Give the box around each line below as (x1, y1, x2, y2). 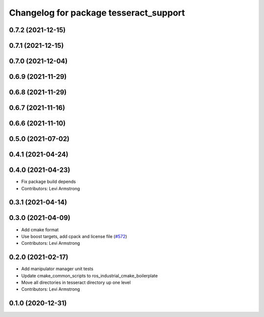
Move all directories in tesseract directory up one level (21, 279, 131, 285)
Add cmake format (21, 227, 59, 233)
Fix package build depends (21, 178, 76, 185)
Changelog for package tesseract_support (9, 7, 185, 18)
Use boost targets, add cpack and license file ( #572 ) (21, 233, 127, 239)
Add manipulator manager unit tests (21, 266, 94, 272)
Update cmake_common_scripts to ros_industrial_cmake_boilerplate (21, 273, 158, 278)
